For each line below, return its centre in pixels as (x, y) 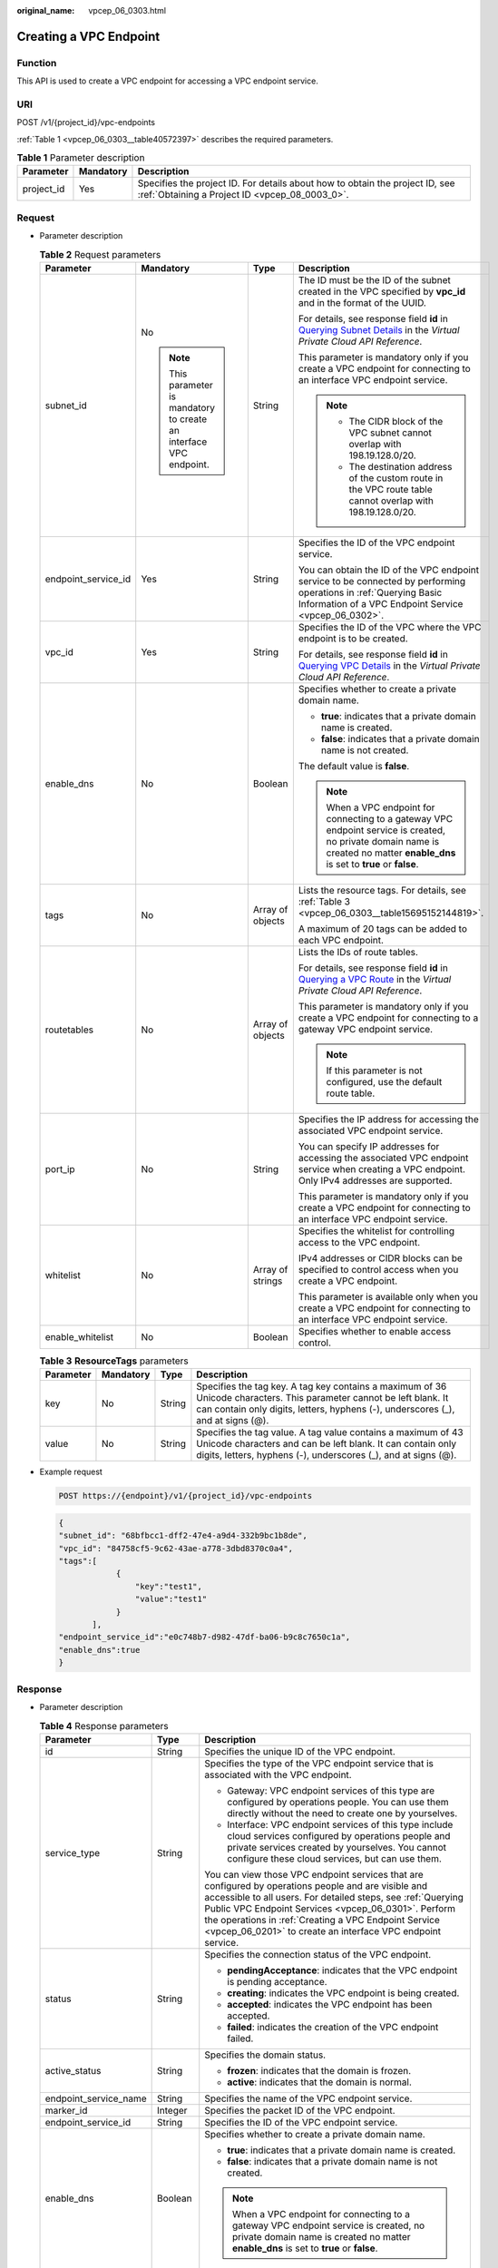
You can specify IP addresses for (369, 1146)
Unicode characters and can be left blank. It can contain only (327, 1444)
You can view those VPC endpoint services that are (314, 1874)
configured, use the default (384, 1081)
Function (37, 63)
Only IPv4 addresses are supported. (375, 1180)
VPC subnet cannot (391, 433)
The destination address (400, 466)
